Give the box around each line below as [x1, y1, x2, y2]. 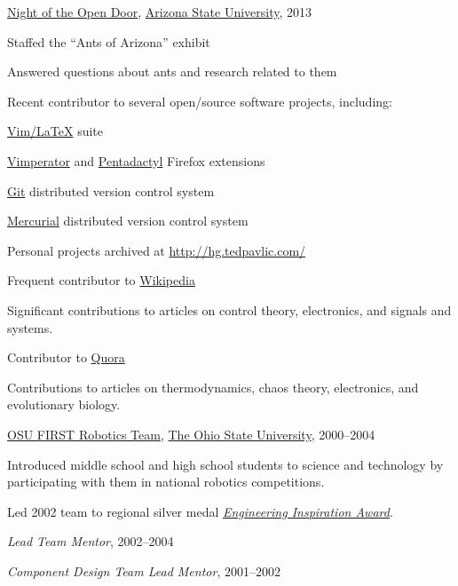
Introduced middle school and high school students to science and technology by [7, 455, 444, 473]
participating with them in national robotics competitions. [7, 472, 325, 491]
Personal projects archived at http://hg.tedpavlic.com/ [7, 241, 306, 259]
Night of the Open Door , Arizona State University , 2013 [7, 3, 312, 20]
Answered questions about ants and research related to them [7, 62, 337, 81]
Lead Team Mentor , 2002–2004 [7, 532, 174, 550]
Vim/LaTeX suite [7, 122, 103, 140]
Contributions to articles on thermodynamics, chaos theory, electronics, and [7, 377, 419, 396]
